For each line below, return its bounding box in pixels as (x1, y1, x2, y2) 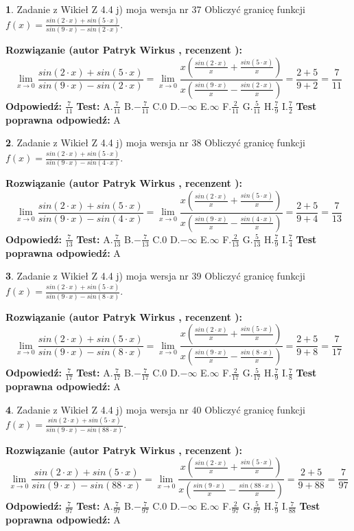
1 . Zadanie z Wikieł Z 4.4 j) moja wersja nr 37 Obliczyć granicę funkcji (5, 2, 305, 16)
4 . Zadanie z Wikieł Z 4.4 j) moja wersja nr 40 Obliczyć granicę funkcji (5, 402, 305, 416)
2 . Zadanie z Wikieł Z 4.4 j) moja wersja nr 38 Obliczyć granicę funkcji (5, 135, 305, 150)
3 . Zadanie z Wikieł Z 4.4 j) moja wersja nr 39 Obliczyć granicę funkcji (5, 269, 305, 283)
